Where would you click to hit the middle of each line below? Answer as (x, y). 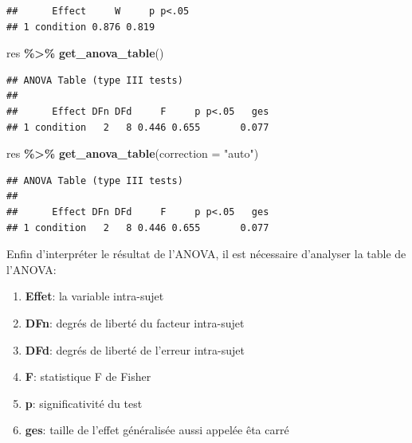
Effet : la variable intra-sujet (94, 296)
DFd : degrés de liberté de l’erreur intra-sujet (135, 349)
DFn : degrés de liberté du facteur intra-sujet (135, 322)
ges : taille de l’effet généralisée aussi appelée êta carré (157, 430)
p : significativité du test (84, 403)
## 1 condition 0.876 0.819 (81, 27)
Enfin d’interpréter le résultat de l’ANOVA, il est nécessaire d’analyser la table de (206, 254)
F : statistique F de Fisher (88, 376)
